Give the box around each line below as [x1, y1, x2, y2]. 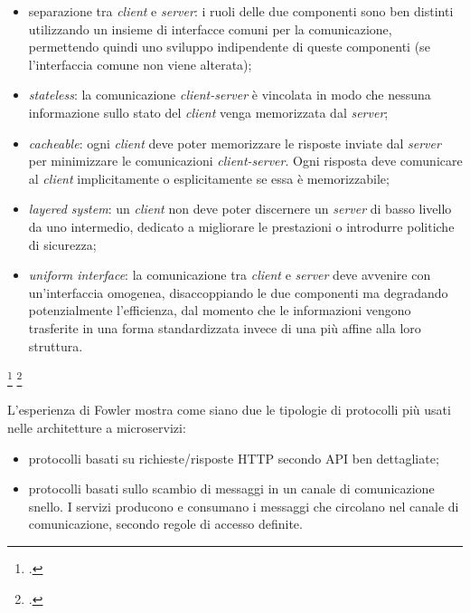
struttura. [28, 336, 83, 355]
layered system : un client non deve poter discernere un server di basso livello [28, 199, 452, 218]
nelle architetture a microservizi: [7, 417, 186, 436]
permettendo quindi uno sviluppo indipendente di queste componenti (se [28, 37, 430, 56]
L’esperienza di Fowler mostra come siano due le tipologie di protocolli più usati [7, 400, 451, 419]
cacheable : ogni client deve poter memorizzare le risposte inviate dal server [28, 133, 441, 152]
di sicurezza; [28, 235, 97, 254]
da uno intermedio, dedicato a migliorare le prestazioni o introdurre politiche [28, 216, 455, 235]
